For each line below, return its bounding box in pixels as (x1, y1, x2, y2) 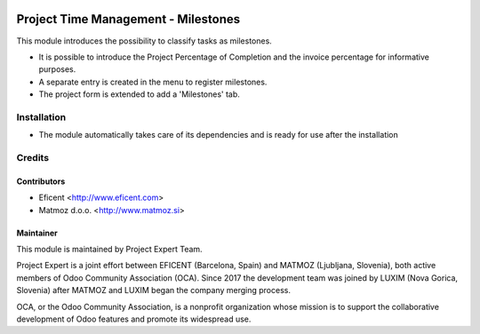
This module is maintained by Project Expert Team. (16, 243, 204, 254)
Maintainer (16, 227, 58, 238)
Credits (16, 151, 49, 163)
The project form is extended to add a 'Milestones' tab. (38, 89, 240, 99)
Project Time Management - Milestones (16, 12, 241, 27)
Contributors (16, 176, 66, 187)
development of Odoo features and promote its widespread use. (16, 314, 252, 324)
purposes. (38, 64, 76, 75)
